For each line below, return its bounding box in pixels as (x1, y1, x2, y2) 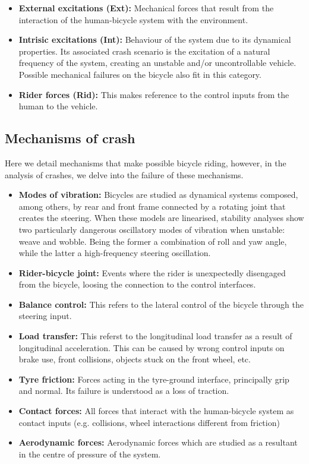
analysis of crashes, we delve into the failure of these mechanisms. (5, 168, 244, 181)
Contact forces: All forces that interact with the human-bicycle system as (18, 405, 294, 417)
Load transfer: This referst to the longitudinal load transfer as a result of (18, 330, 292, 342)
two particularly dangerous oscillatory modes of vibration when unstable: (18, 223, 285, 235)
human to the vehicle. (18, 100, 98, 112)
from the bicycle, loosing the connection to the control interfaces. (18, 278, 256, 291)
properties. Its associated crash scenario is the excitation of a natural (18, 45, 270, 57)
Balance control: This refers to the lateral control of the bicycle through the (18, 298, 304, 310)
